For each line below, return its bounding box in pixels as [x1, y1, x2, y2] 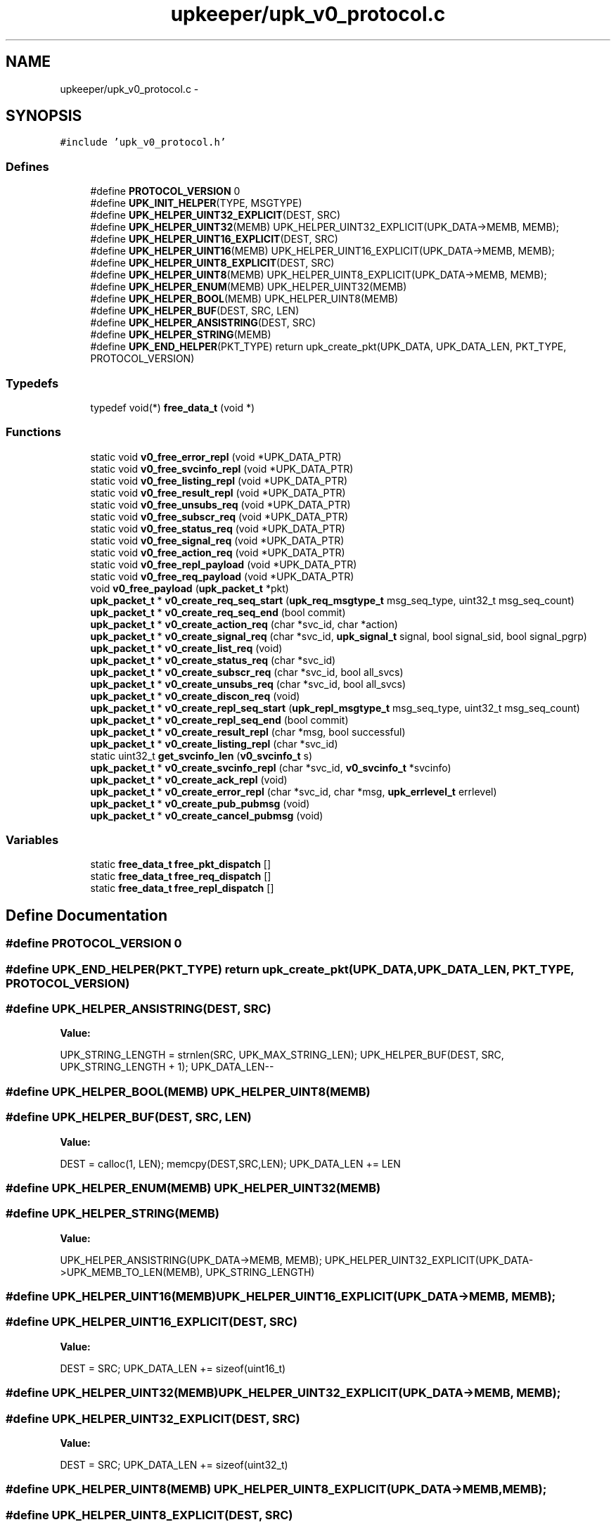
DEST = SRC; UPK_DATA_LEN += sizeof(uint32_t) [60, 1458, 288, 1471]
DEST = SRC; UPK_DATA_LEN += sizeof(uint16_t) [60, 1362, 286, 1374]
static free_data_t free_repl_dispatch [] [90, 882, 274, 895]
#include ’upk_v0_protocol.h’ [60, 136, 226, 148]
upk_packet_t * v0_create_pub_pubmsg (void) [90, 797, 310, 810]
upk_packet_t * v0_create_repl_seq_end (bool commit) [90, 713, 349, 726]
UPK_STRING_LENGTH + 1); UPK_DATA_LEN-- [60, 1061, 274, 1073]
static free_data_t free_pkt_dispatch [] [90, 858, 271, 871]
